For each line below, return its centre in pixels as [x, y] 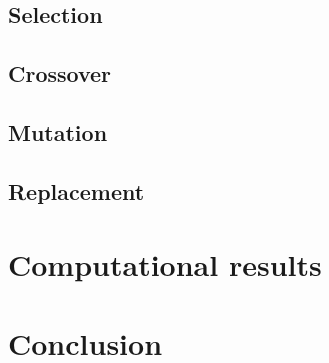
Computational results [165, 264]
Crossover [60, 73]
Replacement [76, 190]
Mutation [58, 131]
